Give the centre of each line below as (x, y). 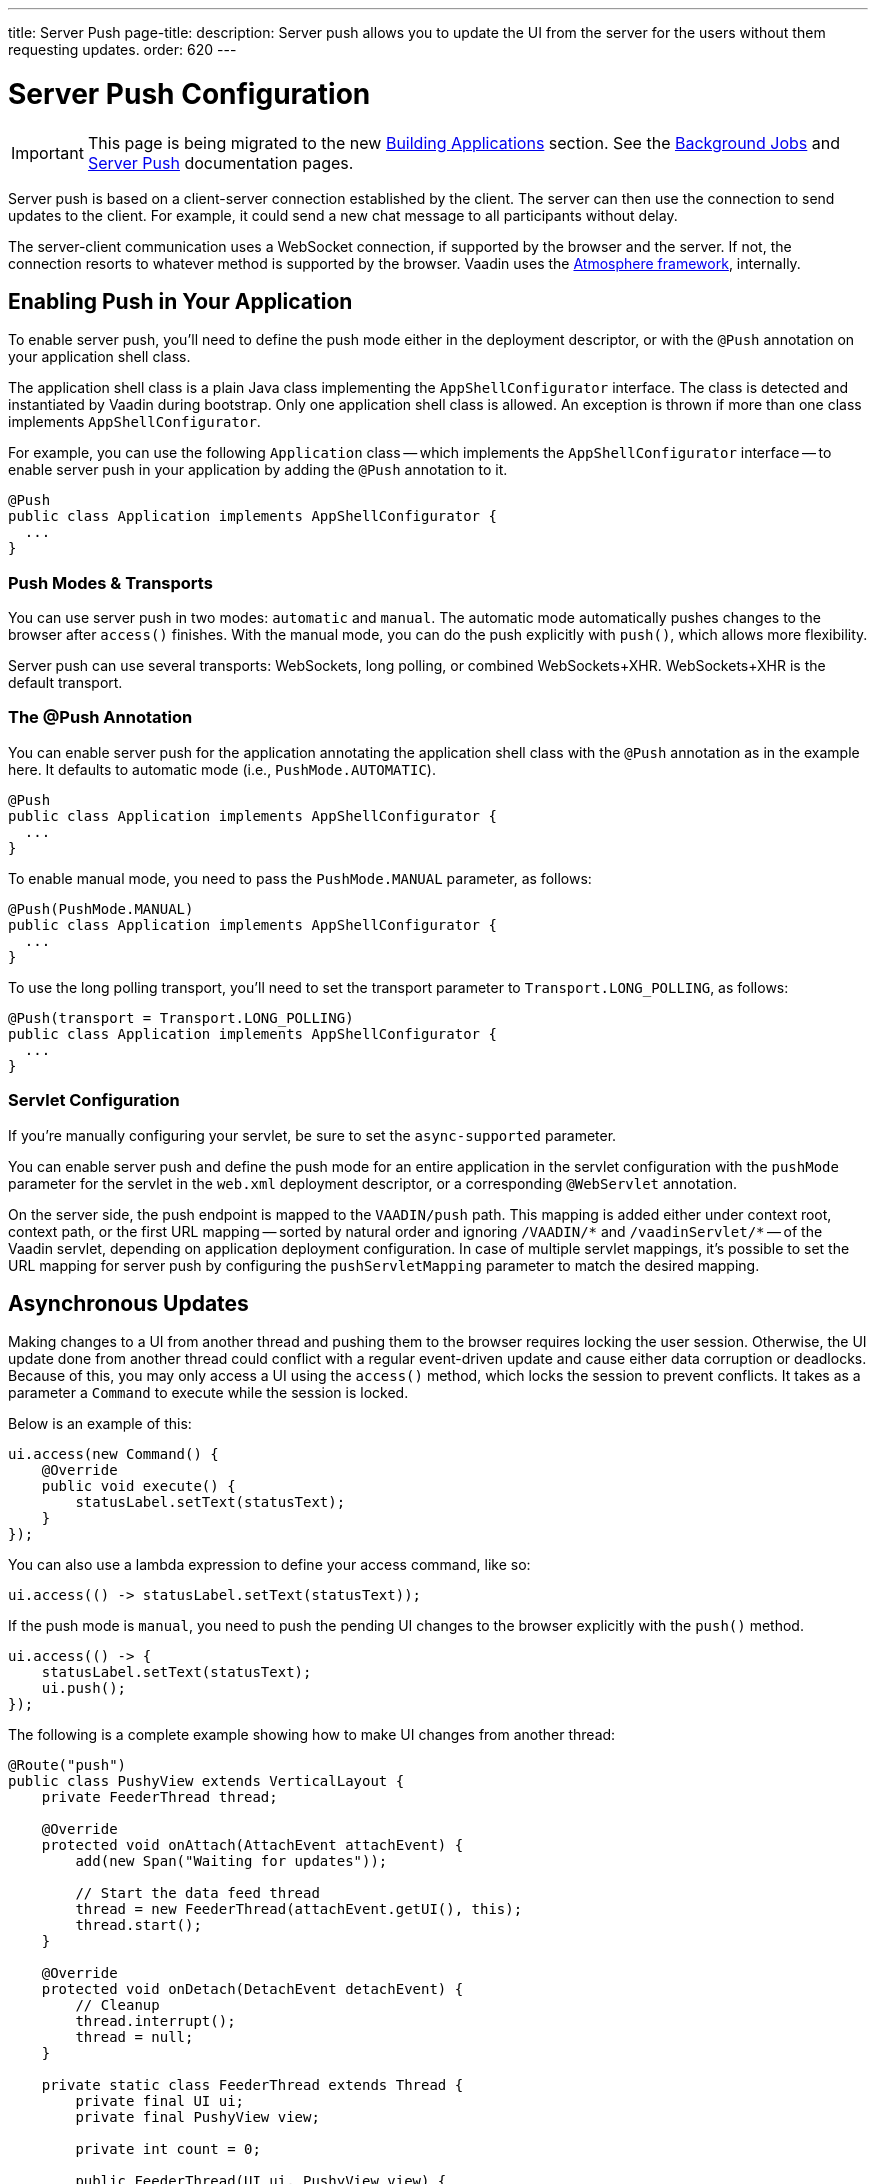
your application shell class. (99, 357)
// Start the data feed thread (197, 1893)
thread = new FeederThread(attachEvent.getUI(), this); (299, 1909)
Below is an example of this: (100, 1424)
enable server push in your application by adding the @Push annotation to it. (258, 470)
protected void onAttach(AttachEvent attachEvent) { (252, 1845)
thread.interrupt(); (155, 2021)
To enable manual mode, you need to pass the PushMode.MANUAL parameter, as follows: (300, 878)
